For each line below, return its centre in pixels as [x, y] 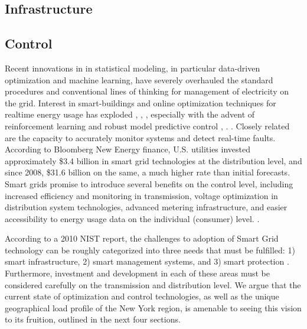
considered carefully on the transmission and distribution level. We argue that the [153, 284]
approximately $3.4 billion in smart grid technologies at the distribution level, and [153, 160]
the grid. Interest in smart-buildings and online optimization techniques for [141, 102]
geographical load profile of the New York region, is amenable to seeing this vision [153, 307]
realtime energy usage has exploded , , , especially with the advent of [130, 114]
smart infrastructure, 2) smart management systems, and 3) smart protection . [147, 261]
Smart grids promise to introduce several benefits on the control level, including [149, 183]
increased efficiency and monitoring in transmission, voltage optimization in [141, 195]
